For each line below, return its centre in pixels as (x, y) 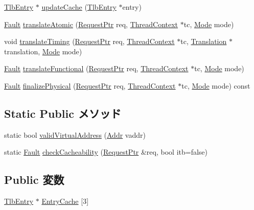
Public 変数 (34, 180)
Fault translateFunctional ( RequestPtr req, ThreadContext (96, 68)
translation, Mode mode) (43, 51)
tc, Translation (204, 41)
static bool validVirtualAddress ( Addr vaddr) (75, 134)
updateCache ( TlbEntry (79, 7)
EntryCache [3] (65, 201)
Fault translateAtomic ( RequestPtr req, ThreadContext (91, 24)
